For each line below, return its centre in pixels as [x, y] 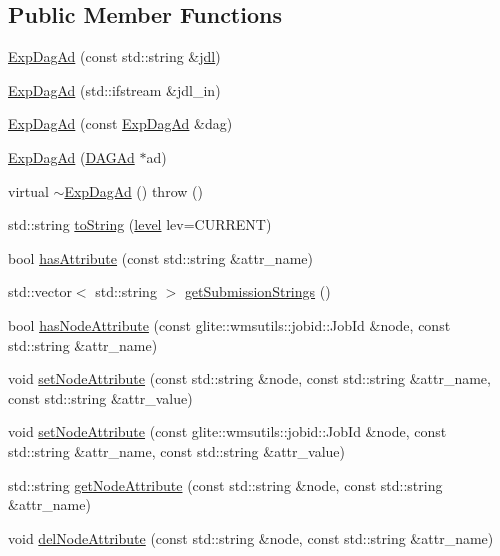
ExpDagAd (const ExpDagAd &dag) [120, 123]
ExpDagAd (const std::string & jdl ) [114, 56]
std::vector [40, 291]
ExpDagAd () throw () [133, 190]
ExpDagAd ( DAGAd [71, 156]
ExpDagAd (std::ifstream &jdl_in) [114, 89]
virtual [28, 190]
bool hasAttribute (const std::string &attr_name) [160, 257]
